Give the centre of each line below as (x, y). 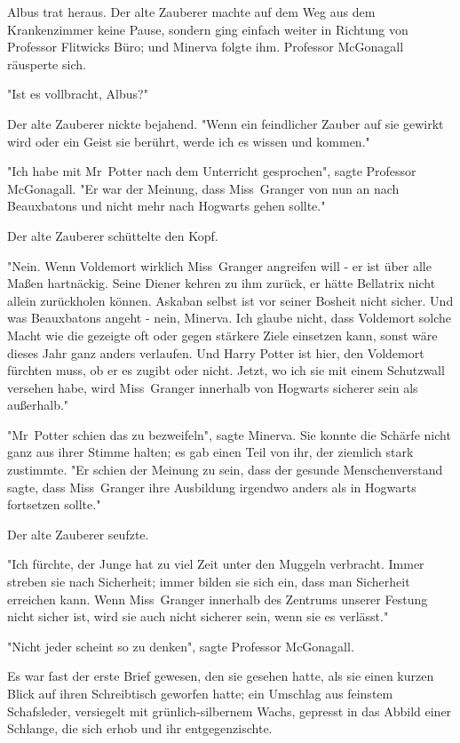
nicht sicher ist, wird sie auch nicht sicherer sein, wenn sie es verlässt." (198, 616)
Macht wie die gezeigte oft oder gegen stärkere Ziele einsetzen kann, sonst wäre (222, 335)
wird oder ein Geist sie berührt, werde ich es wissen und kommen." (189, 141)
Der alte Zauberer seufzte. (78, 534)
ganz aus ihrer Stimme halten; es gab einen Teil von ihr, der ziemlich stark (210, 452)
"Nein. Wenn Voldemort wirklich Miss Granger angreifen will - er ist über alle (219, 265)
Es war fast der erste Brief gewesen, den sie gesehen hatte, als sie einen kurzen (221, 676)
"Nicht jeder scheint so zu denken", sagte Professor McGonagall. (181, 646)
